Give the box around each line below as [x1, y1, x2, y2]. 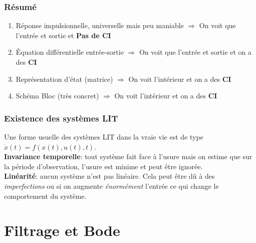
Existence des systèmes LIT [4, 111, 118, 124]
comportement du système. [4, 190, 87, 201]
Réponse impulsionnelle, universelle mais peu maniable [16, 20, 184, 31]
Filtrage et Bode [4, 220, 120, 240]
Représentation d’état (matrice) [16, 73, 113, 84]
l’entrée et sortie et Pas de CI [16, 30, 111, 40]
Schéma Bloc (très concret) [16, 90, 99, 101]
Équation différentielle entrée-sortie [16, 47, 124, 57]
